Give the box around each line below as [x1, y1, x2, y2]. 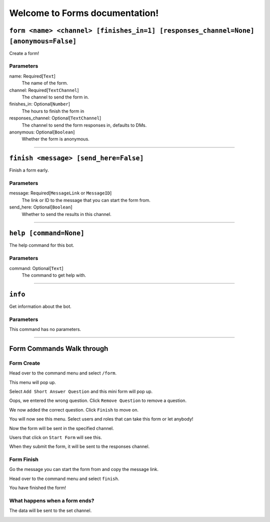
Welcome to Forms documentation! [9, 7, 159, 18]
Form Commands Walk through [9, 344, 108, 352]
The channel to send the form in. [21, 94, 89, 100]
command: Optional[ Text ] [9, 265, 63, 271]
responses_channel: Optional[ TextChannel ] [9, 115, 101, 121]
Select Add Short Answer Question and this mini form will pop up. [9, 388, 153, 394]
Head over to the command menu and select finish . [9, 475, 119, 481]
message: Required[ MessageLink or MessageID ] [9, 190, 112, 196]
